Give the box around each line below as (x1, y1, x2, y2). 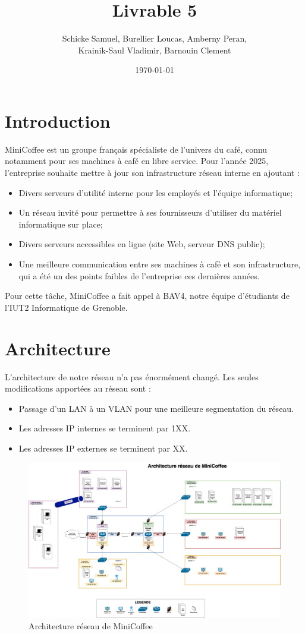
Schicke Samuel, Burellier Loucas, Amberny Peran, (62, 32, 247, 45)
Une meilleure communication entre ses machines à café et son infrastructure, (18, 258, 301, 270)
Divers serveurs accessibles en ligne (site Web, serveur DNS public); (18, 238, 265, 250)
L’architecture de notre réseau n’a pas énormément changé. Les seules (5, 370, 259, 383)
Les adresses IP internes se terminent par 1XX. (18, 422, 191, 434)
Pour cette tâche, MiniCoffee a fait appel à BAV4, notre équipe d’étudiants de (5, 289, 290, 302)
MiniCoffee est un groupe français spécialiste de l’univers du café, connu (5, 143, 268, 155)
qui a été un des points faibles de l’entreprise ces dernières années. (18, 269, 260, 282)
